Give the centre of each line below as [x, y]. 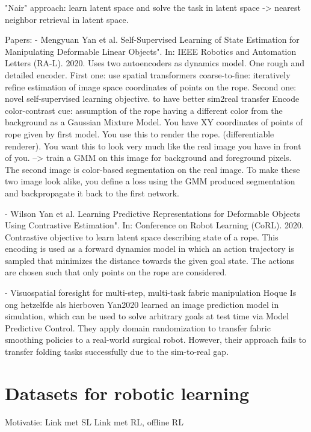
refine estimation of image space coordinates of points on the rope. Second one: [151, 86]
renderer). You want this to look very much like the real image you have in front [153, 146]
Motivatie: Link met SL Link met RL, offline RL [94, 421]
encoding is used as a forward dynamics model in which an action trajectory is [149, 249]
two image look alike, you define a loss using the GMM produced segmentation [150, 181]
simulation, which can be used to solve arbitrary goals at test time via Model [147, 316]
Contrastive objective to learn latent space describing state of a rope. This [142, 236]
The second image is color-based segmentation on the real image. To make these [152, 169]
